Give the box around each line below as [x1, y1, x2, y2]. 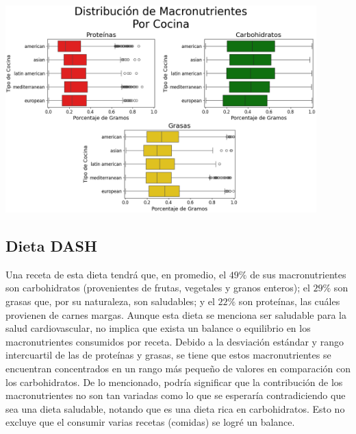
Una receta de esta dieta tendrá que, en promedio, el [5, 267, 227, 281]
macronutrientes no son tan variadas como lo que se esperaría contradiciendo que [5, 388, 346, 402]
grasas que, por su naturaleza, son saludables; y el [5, 294, 215, 309]
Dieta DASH [5, 235, 97, 256]
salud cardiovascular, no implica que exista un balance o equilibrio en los [5, 321, 311, 335]
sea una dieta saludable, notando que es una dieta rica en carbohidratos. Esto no [5, 401, 345, 415]
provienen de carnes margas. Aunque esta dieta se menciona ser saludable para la [5, 307, 347, 322]
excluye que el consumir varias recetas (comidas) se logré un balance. [5, 415, 295, 429]
